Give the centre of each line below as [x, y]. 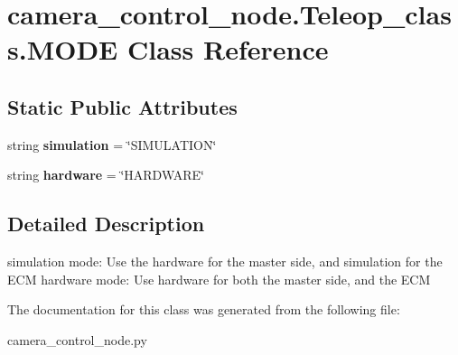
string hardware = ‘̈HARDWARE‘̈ [106, 175]
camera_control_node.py [77, 339]
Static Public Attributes [122, 106]
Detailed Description [106, 224]
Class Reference [228, 49]
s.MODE [63, 49]
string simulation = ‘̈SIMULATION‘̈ [112, 144]
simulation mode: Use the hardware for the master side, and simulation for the [225, 262]
